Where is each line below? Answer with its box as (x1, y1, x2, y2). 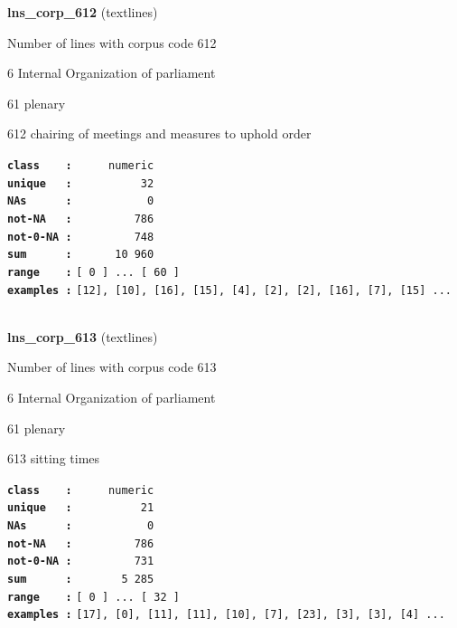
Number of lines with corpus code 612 (7, 33, 217, 52)
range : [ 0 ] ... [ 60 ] (7, 265, 180, 279)
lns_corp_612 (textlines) (7, 3, 158, 21)
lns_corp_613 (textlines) (7, 327, 158, 346)
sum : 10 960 (7, 248, 154, 262)
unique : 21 (7, 501, 154, 515)
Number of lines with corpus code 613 (7, 357, 217, 376)
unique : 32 (7, 176, 154, 190)
